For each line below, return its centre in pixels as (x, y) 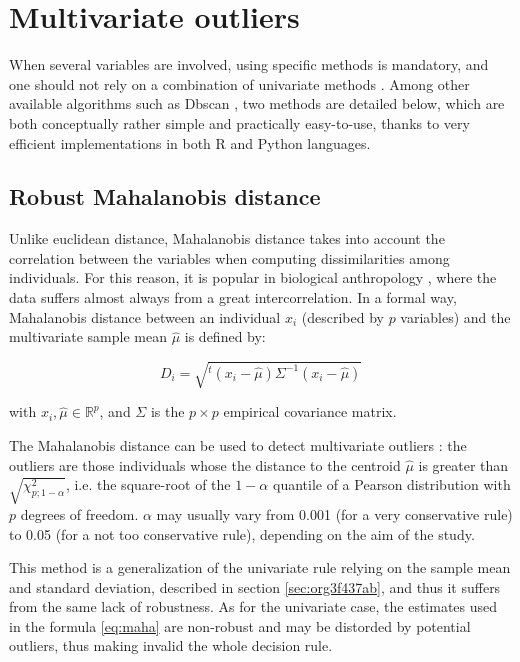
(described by (342, 316)
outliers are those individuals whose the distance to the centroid (205, 464)
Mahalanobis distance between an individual (145, 316)
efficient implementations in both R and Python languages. (190, 142)
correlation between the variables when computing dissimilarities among (229, 257)
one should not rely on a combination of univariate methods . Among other (239, 83)
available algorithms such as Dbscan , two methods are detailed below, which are (257, 103)
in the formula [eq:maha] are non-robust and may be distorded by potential (240, 625)
